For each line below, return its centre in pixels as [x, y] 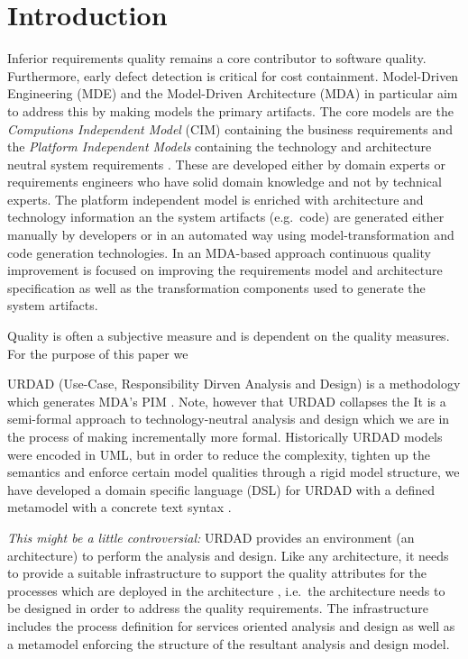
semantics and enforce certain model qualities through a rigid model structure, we [234, 472]
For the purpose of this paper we [98, 353]
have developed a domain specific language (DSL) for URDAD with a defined [221, 489]
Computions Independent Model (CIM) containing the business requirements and [230, 128]
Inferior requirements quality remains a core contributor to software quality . [217, 58]
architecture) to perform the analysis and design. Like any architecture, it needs [228, 555]
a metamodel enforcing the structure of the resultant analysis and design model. [229, 643]
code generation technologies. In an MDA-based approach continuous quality [219, 252]
